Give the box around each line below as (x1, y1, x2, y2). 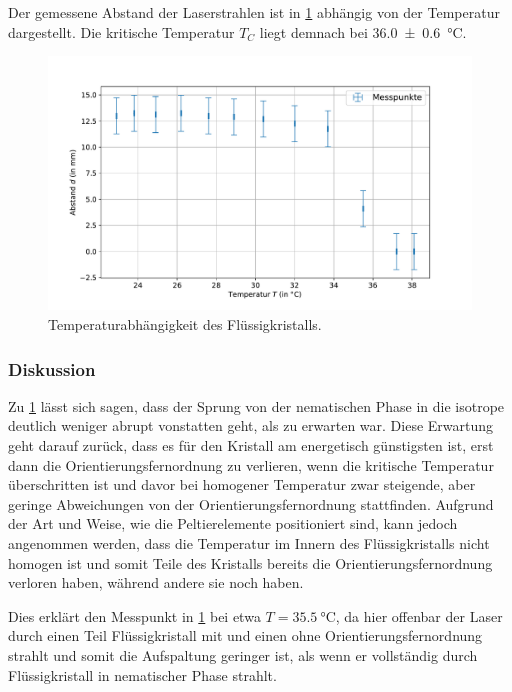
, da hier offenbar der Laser (335, 605, 503, 626)
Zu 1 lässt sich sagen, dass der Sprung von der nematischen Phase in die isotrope (8, 395, 505, 416)
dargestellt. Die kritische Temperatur (8, 21, 235, 42)
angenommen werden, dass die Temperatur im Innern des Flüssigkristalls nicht (8, 532, 490, 553)
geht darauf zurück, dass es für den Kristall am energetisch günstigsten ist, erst (8, 435, 494, 456)
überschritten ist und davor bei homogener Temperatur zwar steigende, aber (8, 474, 476, 495)
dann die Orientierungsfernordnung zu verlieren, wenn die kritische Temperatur (8, 454, 494, 475)
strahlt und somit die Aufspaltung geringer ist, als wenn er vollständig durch (8, 644, 478, 665)
